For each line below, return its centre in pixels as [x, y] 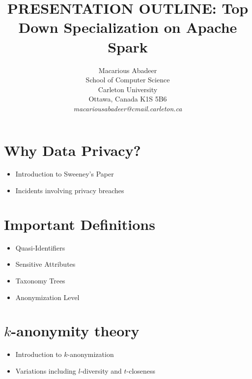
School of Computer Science [128, 80]
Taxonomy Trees [40, 280]
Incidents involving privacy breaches [70, 190]
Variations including [46, 370]
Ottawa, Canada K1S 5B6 [128, 99]
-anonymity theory [75, 331]
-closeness [141, 370]
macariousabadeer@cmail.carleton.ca [128, 108]
